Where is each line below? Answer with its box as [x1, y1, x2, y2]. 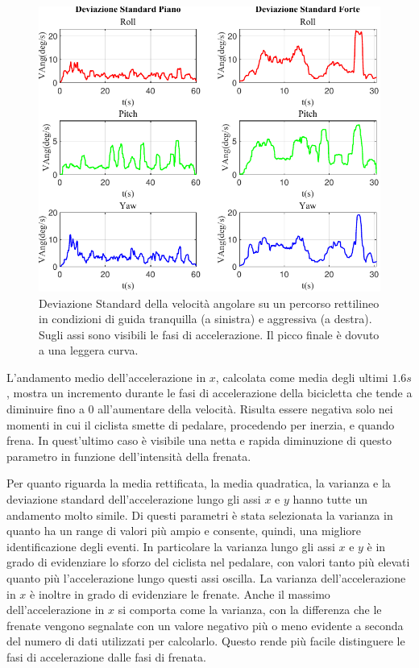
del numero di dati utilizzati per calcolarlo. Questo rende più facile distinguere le [6, 633, 405, 649]
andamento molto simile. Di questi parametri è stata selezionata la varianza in [6, 506, 393, 523]
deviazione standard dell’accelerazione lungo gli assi [6, 491, 261, 508]
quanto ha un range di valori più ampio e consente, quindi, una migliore [6, 522, 362, 539]
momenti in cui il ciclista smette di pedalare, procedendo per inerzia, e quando [6, 416, 395, 433]
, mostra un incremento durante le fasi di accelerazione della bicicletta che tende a [6, 384, 413, 401]
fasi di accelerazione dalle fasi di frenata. [6, 648, 206, 665]
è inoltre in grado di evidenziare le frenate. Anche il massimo [30, 585, 330, 602]
